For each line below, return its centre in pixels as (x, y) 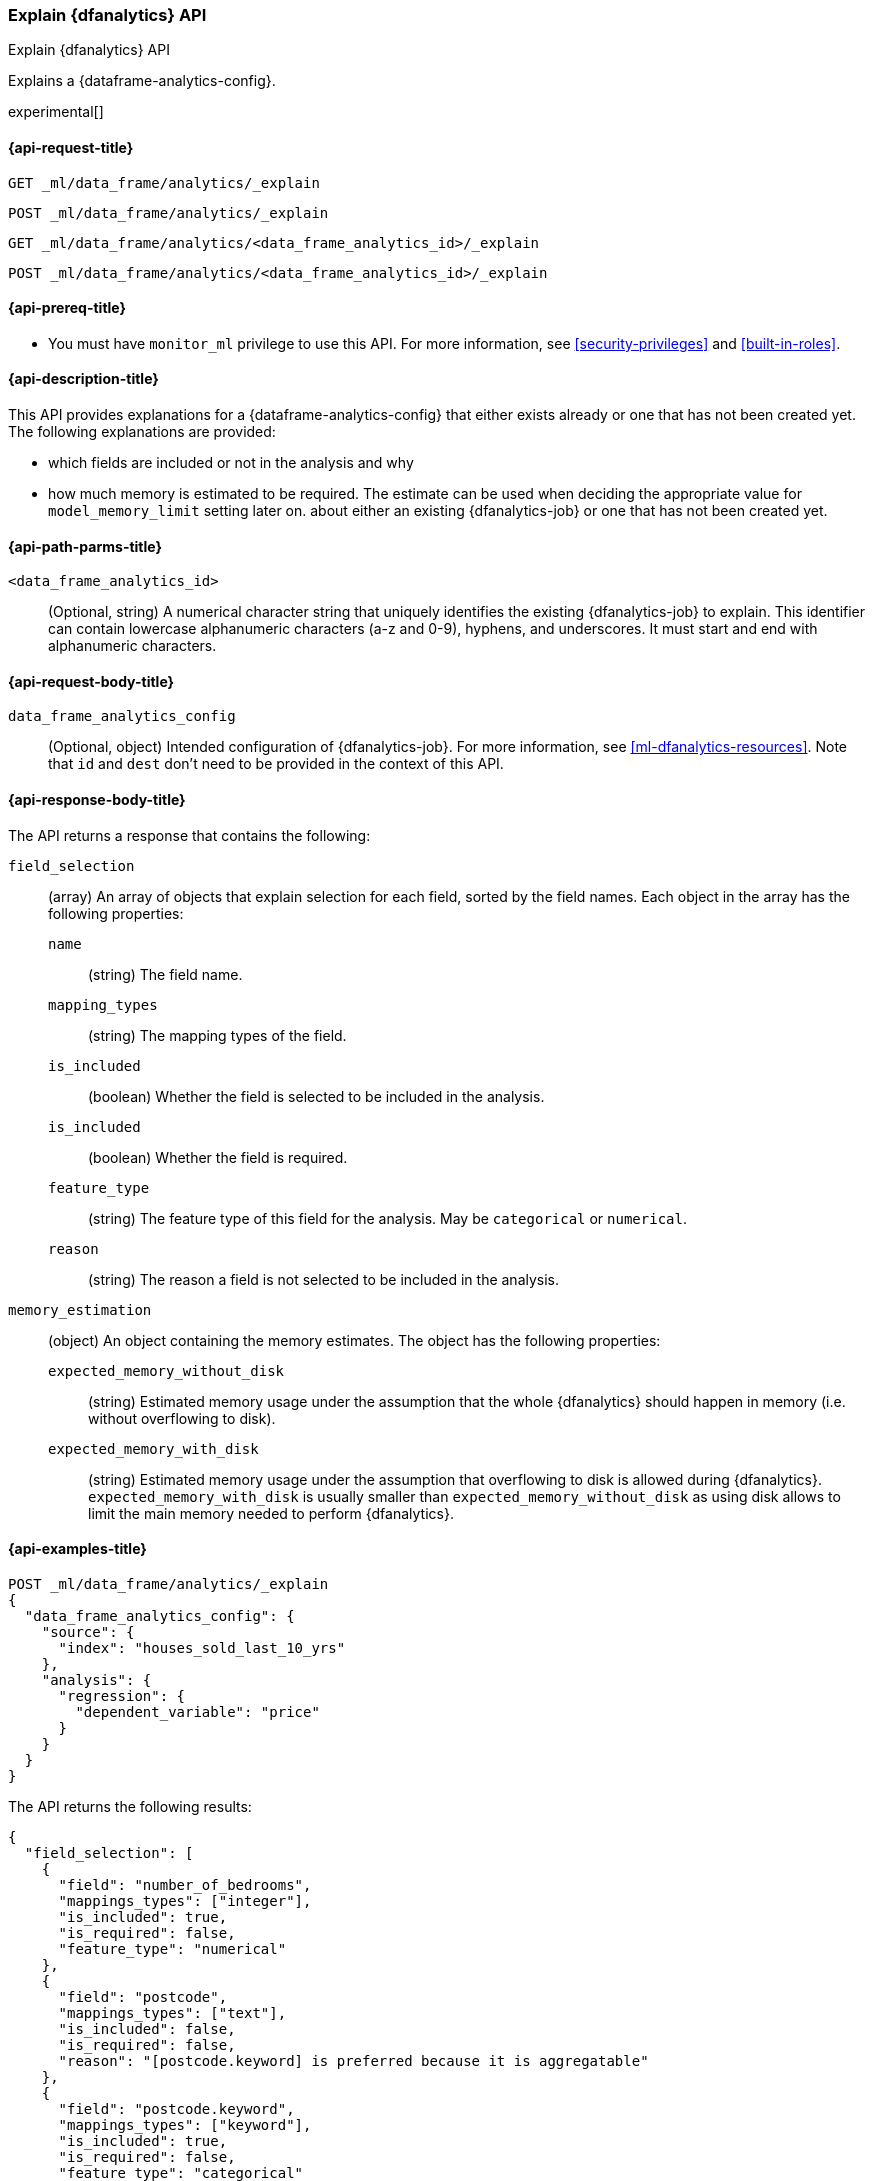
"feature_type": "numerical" (172, 1948)
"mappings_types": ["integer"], (185, 1900)
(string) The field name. (165, 974)
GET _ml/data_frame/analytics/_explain (164, 182)
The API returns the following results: (130, 1806)
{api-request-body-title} (91, 681)
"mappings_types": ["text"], (172, 2012)
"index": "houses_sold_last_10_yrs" (202, 1647)
